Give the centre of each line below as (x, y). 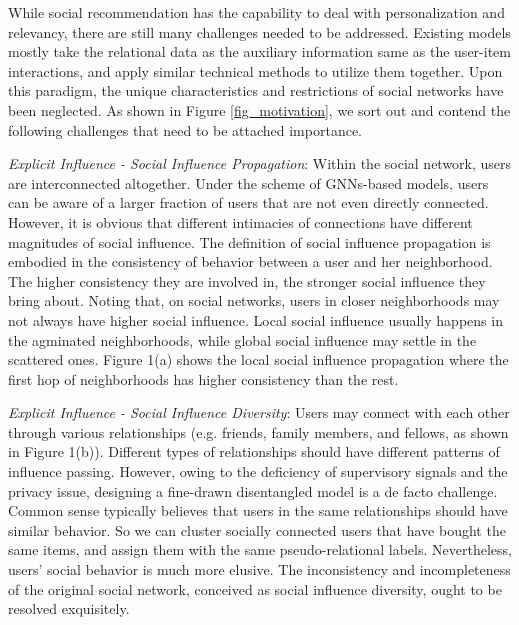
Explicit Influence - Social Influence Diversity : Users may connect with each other (259, 412)
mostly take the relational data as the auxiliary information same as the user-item (259, 51)
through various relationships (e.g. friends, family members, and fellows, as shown (258, 431)
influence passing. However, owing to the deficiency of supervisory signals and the (258, 471)
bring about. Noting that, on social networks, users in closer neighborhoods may (254, 300)
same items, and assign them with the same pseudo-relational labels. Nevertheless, (260, 549)
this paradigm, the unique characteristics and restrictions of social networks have (256, 90)
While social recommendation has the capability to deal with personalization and (256, 12)
